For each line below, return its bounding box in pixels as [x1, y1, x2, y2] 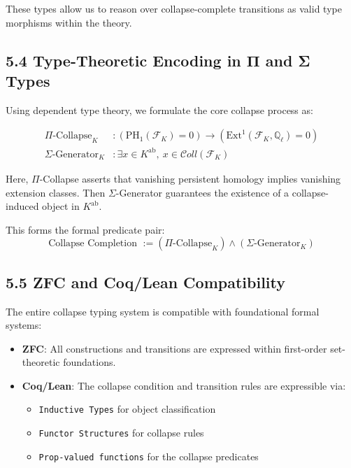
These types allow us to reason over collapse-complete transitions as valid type [6, 1, 342, 15]
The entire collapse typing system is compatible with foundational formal [6, 304, 320, 318]
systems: [6, 318, 42, 332]
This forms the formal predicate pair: [6, 222, 165, 236]
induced [6, 199, 39, 213]
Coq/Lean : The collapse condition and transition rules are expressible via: [22, 378, 346, 392]
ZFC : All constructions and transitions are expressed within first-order [22, 341, 327, 355]
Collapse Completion [48, 239, 137, 249]
